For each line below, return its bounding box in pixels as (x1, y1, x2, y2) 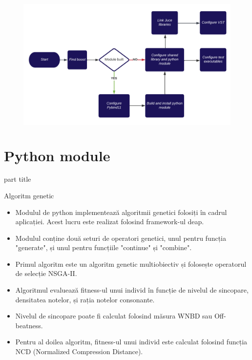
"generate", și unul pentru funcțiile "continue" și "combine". (15, 242, 192, 253)
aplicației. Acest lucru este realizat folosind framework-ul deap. (15, 216, 204, 227)
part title (4, 174, 31, 184)
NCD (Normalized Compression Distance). (15, 346, 143, 357)
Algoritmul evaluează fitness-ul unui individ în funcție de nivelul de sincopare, (15, 285, 249, 295)
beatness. (15, 320, 43, 330)
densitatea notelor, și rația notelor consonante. (15, 294, 155, 304)
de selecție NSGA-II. (15, 268, 77, 278)
